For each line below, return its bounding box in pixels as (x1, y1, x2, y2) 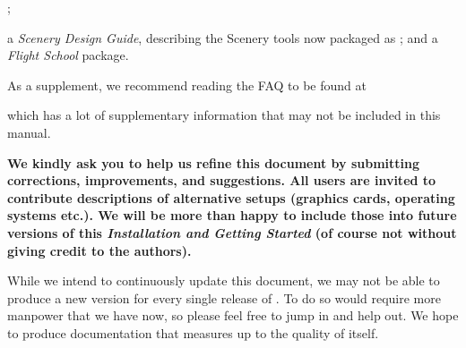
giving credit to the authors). (7, 241, 192, 259)
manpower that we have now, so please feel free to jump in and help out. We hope (7, 306, 459, 325)
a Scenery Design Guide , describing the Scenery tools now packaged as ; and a (7, 28, 438, 47)
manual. (7, 123, 51, 141)
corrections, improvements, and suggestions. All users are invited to (7, 171, 436, 190)
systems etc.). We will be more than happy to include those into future (7, 206, 457, 225)
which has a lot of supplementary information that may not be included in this (7, 106, 441, 124)
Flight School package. (7, 46, 129, 64)
